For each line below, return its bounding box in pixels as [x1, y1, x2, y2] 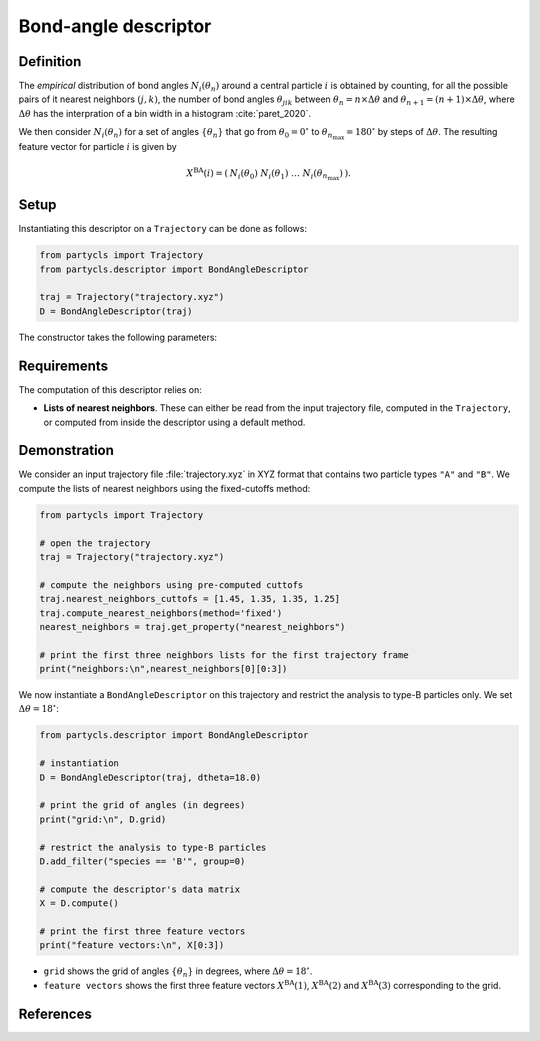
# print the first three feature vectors [39, 925, 246, 937]
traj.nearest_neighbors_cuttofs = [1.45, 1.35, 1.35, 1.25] [39, 593, 341, 605]
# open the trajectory [39, 537, 151, 549]
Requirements [18, 357, 109, 374]
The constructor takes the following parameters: [18, 331, 218, 343]
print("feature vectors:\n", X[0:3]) [39, 940, 225, 951]
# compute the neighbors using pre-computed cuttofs [39, 579, 304, 590]
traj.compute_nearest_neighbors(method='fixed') [39, 607, 283, 619]
